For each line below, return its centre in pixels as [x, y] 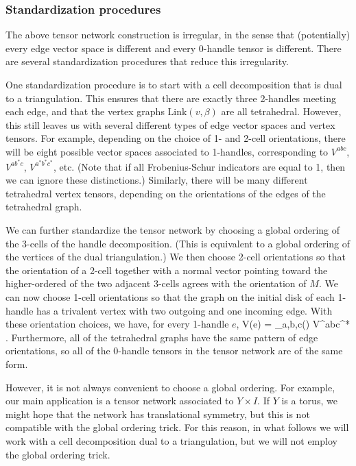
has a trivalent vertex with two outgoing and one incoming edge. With [185, 310]
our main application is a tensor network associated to [120, 401]
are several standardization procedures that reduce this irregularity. [147, 61]
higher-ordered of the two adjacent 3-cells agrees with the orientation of [156, 283]
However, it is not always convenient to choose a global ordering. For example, [170, 387]
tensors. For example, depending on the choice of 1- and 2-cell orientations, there [176, 138]
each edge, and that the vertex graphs [85, 111]
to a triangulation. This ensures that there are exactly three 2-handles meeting [171, 98]
